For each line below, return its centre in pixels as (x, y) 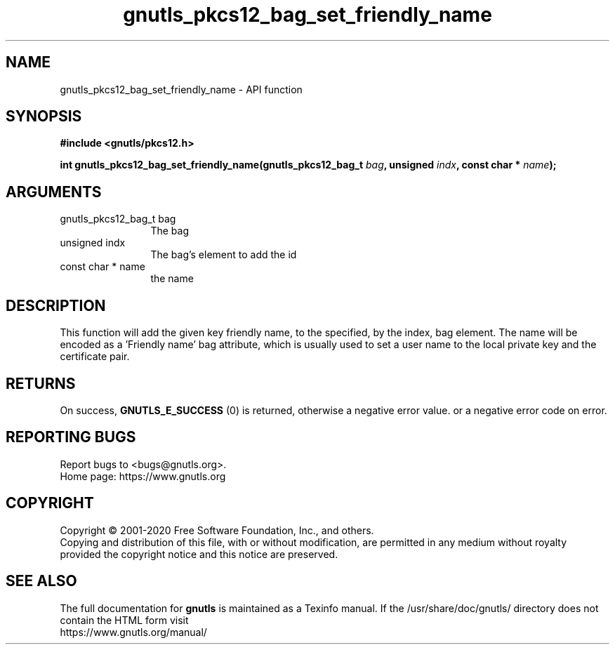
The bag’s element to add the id (224, 255)
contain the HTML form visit (124, 620)
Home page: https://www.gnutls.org (143, 476)
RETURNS (41, 383)
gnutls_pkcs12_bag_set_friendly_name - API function (181, 89)
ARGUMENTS (54, 192)
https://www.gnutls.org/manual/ (133, 632)
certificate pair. (95, 357)
